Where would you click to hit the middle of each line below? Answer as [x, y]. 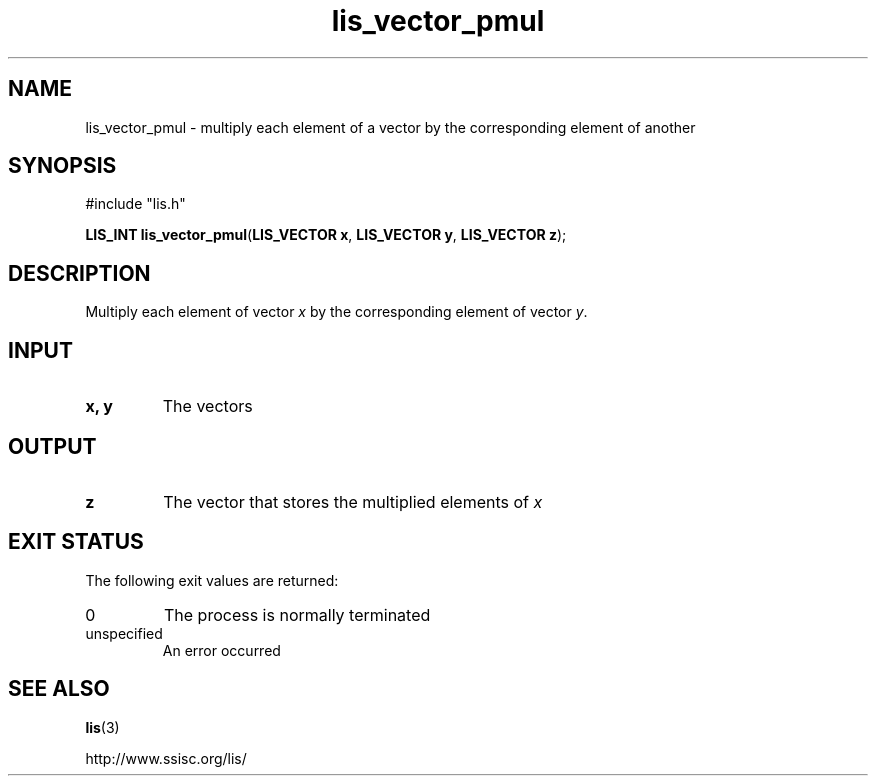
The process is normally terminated [297, 614]
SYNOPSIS [62, 166]
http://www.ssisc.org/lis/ [166, 758]
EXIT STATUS [76, 542]
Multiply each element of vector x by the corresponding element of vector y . [336, 312]
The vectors [207, 406]
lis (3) [102, 727]
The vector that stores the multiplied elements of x [353, 501]
